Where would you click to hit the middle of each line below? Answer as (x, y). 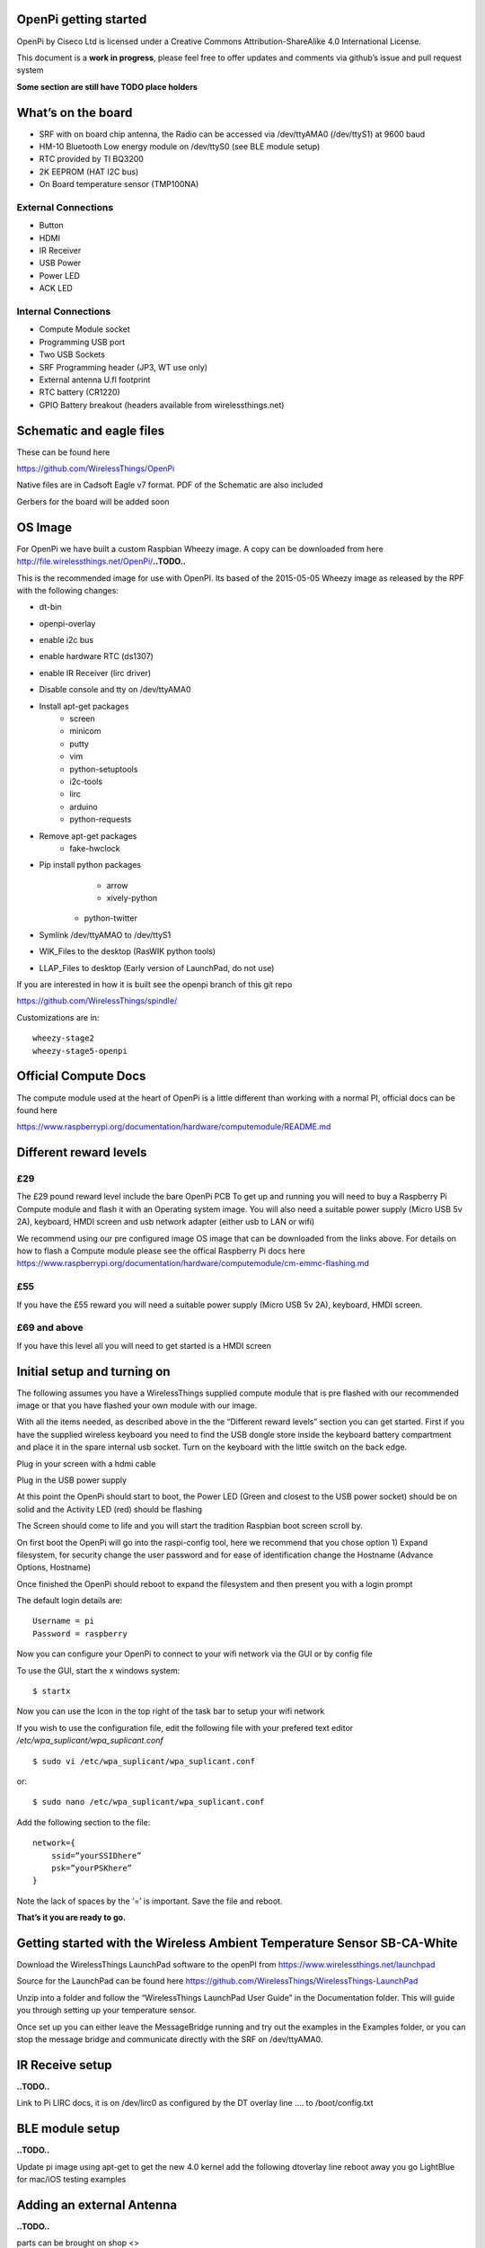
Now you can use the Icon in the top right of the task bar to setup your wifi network (171, 1711)
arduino (84, 807)
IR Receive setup (64, 2065)
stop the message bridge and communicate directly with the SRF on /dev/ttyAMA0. (170, 2039)
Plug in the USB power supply (72, 1480)
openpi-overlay (67, 623)
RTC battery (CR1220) (79, 392)
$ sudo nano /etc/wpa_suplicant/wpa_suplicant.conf (149, 1802)
